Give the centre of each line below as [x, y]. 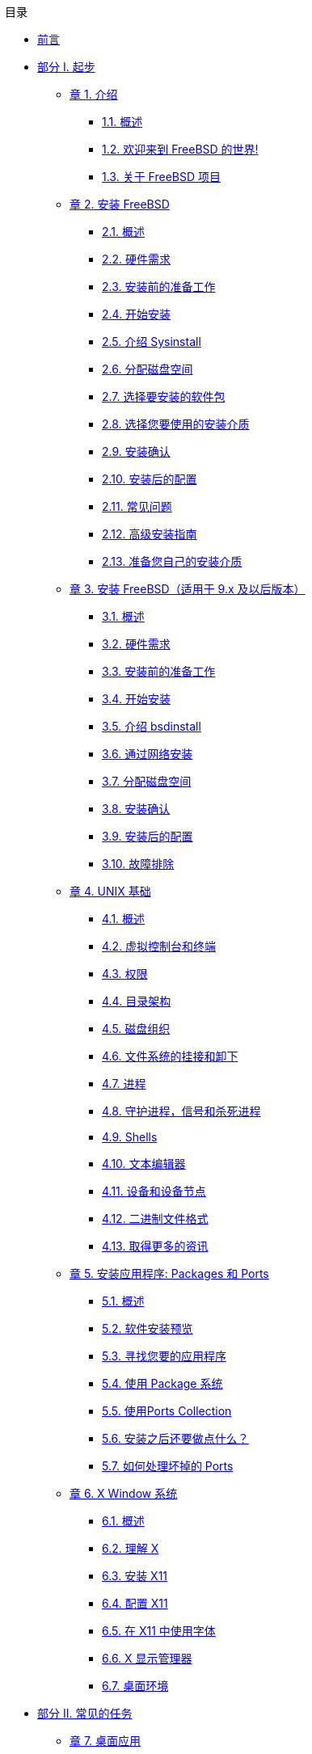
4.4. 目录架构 [137, 1001]
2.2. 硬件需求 [137, 259]
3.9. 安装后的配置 [148, 836]
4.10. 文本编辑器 [144, 1164]
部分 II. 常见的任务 [85, 1713]
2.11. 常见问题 [137, 506]
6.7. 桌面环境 [135, 1686]
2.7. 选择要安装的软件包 [164, 396]
